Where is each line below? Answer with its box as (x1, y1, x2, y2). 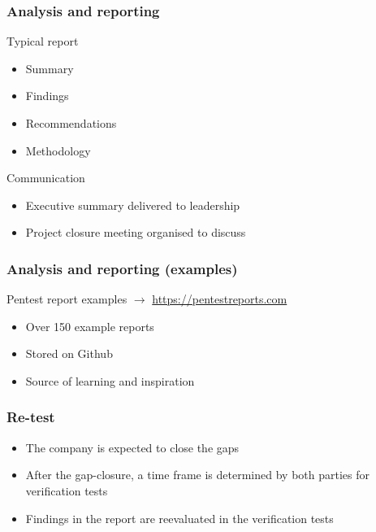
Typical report (6, 33, 79, 50)
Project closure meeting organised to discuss (25, 224, 246, 241)
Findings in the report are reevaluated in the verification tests (25, 509, 334, 526)
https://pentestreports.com (152, 290, 287, 307)
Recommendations (25, 115, 117, 131)
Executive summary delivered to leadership (25, 196, 240, 213)
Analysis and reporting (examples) (6, 258, 238, 278)
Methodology (25, 142, 91, 159)
